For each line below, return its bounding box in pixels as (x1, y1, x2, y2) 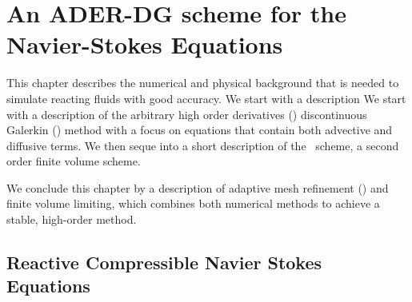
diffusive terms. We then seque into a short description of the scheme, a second (6, 137, 399, 153)
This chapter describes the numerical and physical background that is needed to (6, 74, 399, 91)
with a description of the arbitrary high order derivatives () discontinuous (6, 105, 367, 122)
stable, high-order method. (6, 211, 137, 228)
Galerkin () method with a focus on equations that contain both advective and (6, 121, 393, 138)
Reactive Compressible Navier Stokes (6, 250, 322, 275)
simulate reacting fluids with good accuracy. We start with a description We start (6, 89, 406, 106)
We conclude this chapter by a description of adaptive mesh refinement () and (6, 179, 389, 196)
